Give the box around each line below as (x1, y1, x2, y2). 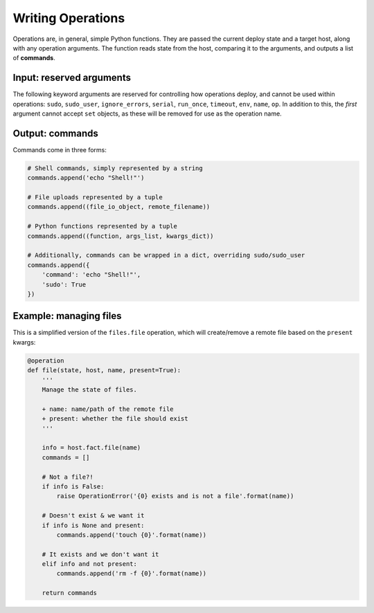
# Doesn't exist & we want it (42, 512, 145, 520)
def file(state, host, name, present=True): (27, 367, 181, 374)
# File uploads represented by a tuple (27, 194, 163, 201)
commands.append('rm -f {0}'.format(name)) (56, 569, 207, 578)
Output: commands (12, 127, 98, 139)
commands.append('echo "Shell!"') (27, 174, 145, 182)
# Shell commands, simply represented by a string (27, 164, 204, 172)
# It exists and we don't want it (42, 550, 159, 558)
